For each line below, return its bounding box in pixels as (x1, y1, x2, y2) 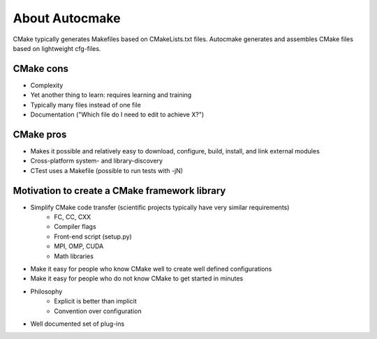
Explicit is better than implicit (54, 297, 138, 306)
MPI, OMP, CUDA (54, 242, 104, 250)
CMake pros (13, 128, 67, 140)
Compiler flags (54, 223, 97, 231)
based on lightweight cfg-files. (13, 44, 101, 52)
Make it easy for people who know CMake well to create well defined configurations (30, 264, 272, 273)
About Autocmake (13, 10, 121, 26)
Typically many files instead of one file (30, 100, 141, 109)
